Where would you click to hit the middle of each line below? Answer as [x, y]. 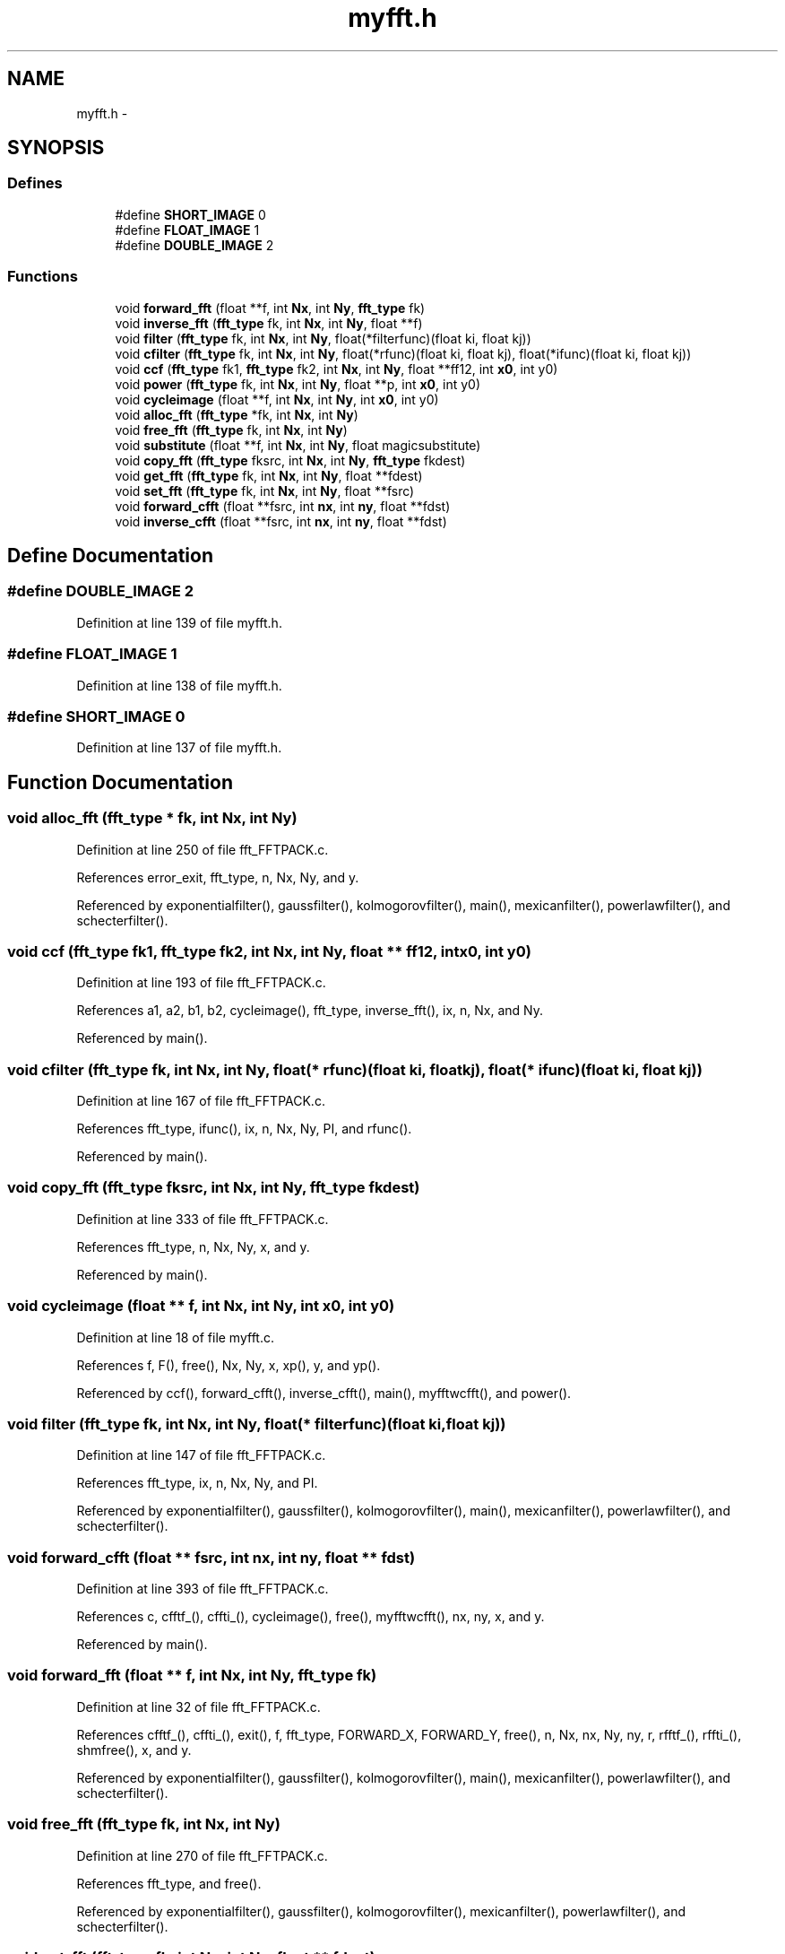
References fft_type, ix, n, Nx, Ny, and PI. [197, 1483]
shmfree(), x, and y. [134, 1750]
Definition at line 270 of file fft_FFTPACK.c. [202, 1855]
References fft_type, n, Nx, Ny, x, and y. [193, 1246]
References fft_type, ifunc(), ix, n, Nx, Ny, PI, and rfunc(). [244, 1129]
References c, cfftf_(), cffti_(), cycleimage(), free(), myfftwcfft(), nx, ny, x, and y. [311, 1616]
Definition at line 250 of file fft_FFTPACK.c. [203, 849]
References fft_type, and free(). [169, 1883]
